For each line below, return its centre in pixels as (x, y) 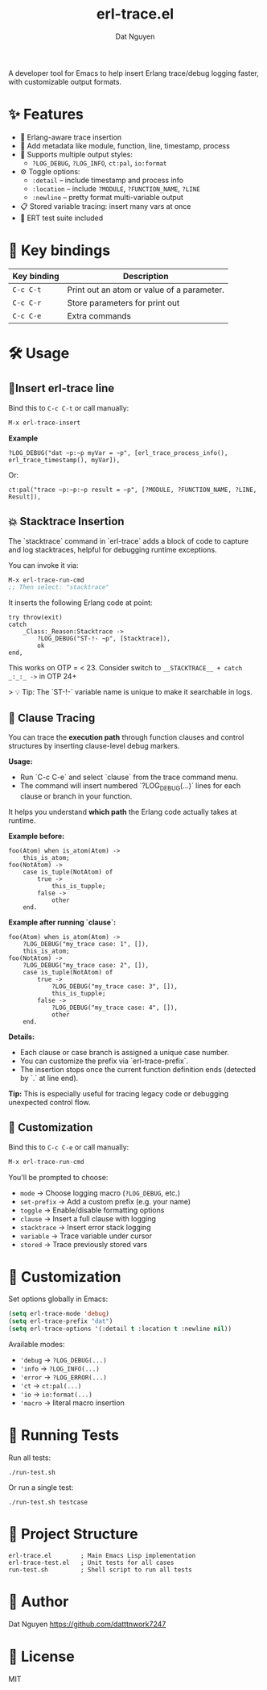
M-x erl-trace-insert (45, 423)
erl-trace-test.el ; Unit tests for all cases (91, 1563)
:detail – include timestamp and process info (108, 180)
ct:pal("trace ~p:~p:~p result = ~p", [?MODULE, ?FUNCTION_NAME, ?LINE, (133, 490)
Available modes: (37, 1345)
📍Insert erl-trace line (62, 388)
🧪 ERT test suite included (62, 218)
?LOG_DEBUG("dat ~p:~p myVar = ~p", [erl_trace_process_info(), (118, 453)
